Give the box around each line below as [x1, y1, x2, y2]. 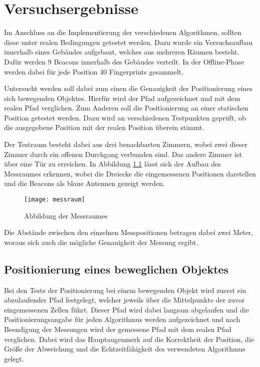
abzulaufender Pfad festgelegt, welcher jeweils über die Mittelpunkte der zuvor [4, 294, 245, 305]
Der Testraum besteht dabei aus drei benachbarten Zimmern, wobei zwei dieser [4, 139, 247, 149]
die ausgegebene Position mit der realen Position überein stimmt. [4, 122, 204, 132]
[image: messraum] [24, 196, 85, 203]
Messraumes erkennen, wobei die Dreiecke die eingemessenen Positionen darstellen [4, 168, 256, 178]
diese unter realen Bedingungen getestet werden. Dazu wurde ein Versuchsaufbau [4, 36, 253, 47]
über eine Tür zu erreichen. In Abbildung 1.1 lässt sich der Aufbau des [4, 158, 221, 169]
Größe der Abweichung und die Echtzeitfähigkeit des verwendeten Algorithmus [4, 343, 245, 354]
